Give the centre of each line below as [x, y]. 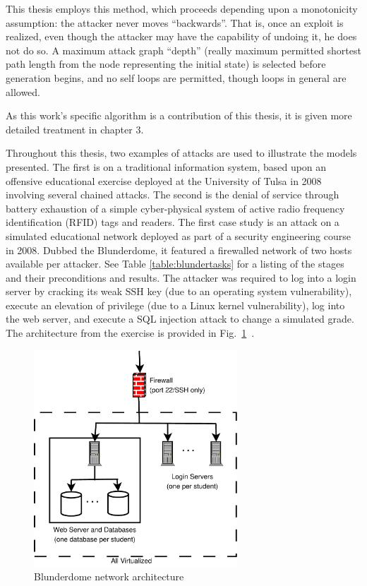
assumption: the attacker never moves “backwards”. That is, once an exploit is [175, 22]
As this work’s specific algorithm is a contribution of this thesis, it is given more [179, 115]
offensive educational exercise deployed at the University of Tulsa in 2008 [164, 180]
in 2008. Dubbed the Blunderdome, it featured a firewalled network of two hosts [179, 250]
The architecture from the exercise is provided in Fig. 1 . [130, 333]
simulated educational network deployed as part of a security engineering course [178, 235]
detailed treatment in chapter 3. [75, 129]
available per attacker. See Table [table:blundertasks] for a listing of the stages [175, 264]
